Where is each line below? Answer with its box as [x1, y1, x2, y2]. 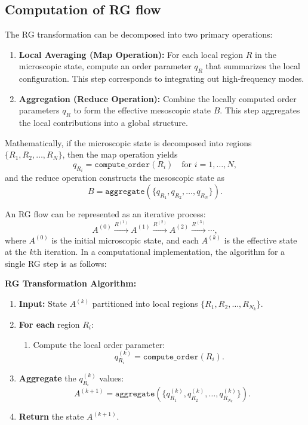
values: [99, 371, 124, 384]
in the [255, 48, 276, 60]
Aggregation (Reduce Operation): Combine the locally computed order [19, 92, 297, 104]
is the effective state [224, 233, 297, 246]
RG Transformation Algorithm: [5, 277, 137, 290]
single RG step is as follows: [5, 257, 107, 269]
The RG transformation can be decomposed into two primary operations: [5, 28, 273, 41]
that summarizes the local [205, 60, 300, 72]
